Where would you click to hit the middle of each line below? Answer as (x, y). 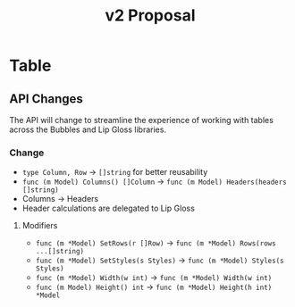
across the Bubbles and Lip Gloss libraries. (88, 129)
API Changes (46, 99)
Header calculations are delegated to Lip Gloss (108, 208)
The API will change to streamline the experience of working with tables (142, 120)
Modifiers (40, 226)
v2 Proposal (150, 16)
